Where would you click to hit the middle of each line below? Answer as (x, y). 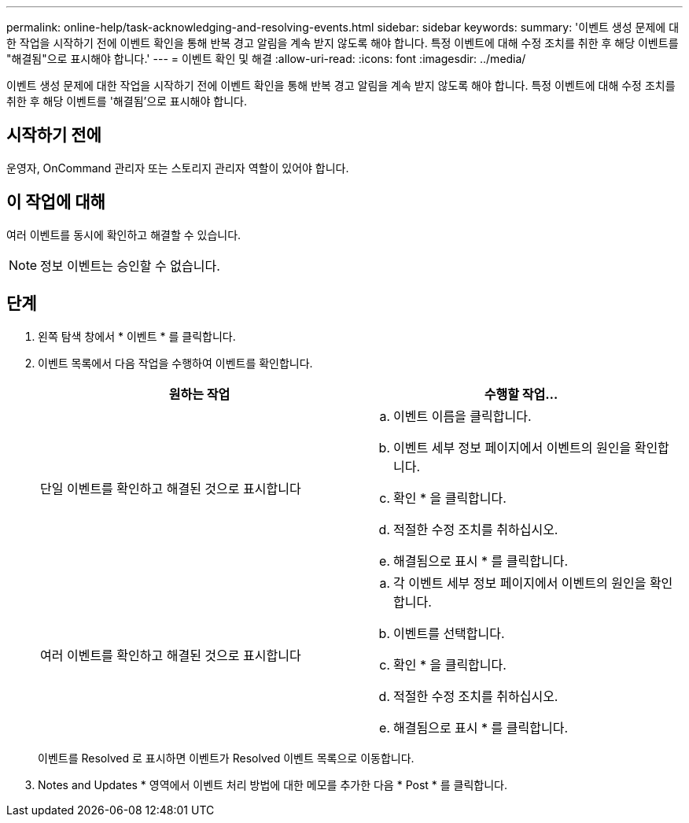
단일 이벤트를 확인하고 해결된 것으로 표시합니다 (171, 488)
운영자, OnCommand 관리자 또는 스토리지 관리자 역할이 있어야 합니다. (178, 168)
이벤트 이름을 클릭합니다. (462, 416)
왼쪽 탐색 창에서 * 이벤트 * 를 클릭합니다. (137, 336)
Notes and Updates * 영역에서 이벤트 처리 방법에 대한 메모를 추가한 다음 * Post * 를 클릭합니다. (273, 784)
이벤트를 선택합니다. (449, 633)
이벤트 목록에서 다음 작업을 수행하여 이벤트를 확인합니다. (175, 363)
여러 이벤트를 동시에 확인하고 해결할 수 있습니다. (124, 234)
